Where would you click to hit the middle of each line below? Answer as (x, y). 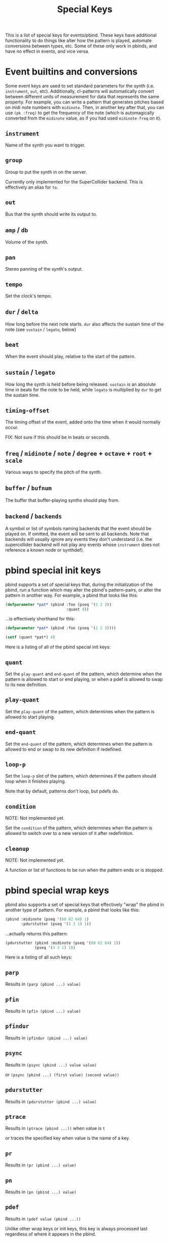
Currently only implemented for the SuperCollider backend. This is (74, 181)
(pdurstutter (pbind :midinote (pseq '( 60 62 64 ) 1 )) (63, 943)
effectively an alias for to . (32, 187)
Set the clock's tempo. (29, 296)
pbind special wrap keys (57, 890)
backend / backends (34, 516)
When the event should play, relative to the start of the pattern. (70, 356)
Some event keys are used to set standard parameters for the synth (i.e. (80, 86)
